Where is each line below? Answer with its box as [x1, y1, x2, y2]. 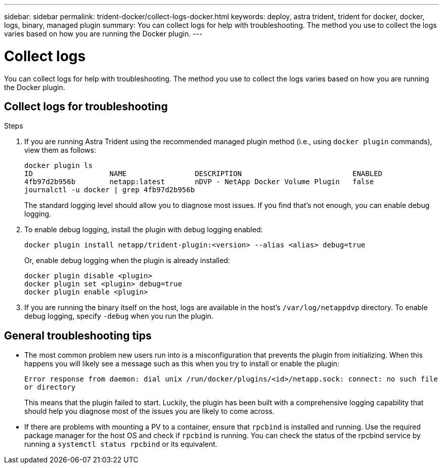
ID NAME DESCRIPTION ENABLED [24, 169, 383, 178]
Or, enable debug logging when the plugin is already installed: [24, 256, 230, 265]
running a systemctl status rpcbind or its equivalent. [24, 440, 217, 449]
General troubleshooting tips [4, 329, 152, 342]
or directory [24, 383, 76, 392]
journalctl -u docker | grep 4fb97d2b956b [24, 186, 195, 194]
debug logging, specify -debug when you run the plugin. [24, 312, 213, 321]
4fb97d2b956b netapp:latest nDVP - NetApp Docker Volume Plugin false [24, 178, 374, 186]
